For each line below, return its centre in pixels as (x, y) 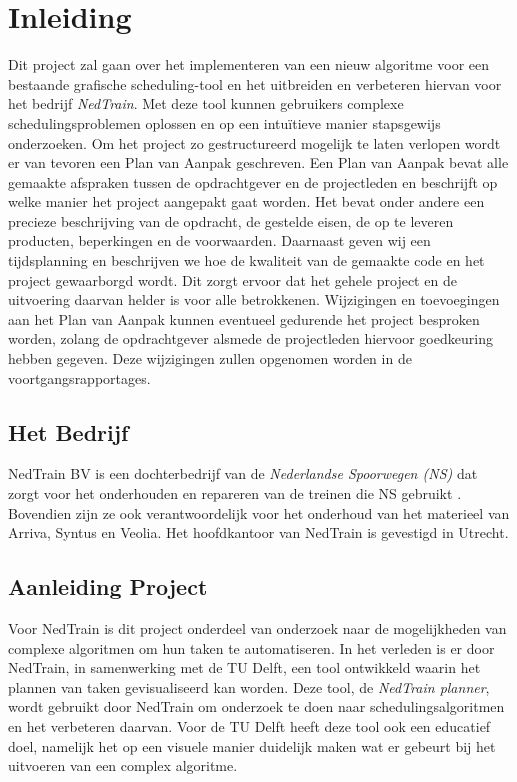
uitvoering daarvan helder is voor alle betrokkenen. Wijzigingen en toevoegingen (254, 299)
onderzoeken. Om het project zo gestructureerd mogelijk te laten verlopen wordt (254, 142)
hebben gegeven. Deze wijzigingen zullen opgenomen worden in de (210, 358)
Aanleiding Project (108, 586)
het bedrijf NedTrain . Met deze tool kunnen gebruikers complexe (206, 103)
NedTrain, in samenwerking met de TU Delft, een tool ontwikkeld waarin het (244, 667)
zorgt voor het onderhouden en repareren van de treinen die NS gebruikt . (235, 493)
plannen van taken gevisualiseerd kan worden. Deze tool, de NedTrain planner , (249, 686)
